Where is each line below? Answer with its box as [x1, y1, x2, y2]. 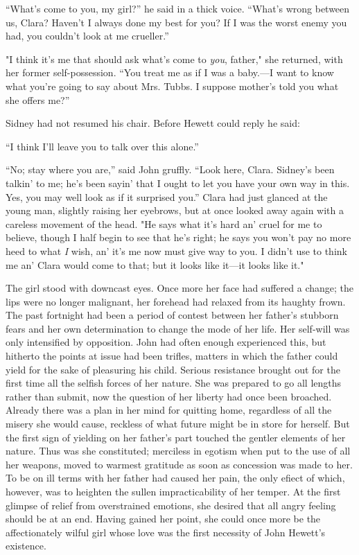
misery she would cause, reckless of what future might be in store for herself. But [6, 416, 350, 431]
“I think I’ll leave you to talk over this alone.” [6, 139, 199, 153]
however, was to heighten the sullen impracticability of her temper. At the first [6, 484, 341, 498]
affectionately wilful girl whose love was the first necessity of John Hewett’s [6, 525, 326, 539]
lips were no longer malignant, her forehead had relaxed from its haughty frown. [6, 294, 346, 308]
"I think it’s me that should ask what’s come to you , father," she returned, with [6, 51, 343, 66]
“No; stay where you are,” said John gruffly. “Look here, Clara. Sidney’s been [6, 162, 335, 177]
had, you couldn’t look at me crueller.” [6, 28, 169, 43]
